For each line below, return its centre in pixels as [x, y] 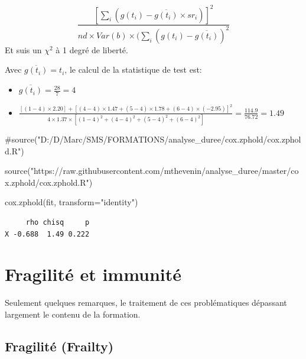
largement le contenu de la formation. [73, 314]
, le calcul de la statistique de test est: [133, 69]
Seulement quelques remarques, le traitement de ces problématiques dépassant [146, 303]
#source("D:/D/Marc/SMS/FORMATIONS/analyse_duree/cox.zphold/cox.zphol [153, 139]
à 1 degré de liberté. [92, 49]
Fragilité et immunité [93, 274]
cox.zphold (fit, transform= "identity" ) [71, 202]
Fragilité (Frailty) [59, 346]
